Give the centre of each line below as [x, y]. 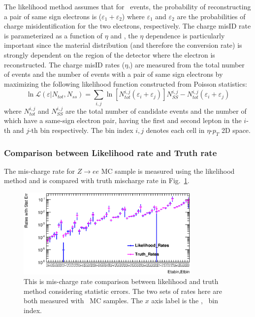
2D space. [236, 130]
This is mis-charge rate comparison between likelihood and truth [121, 281]
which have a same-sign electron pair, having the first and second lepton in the [123, 120]
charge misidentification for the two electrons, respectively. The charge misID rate [127, 26]
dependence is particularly [185, 35]
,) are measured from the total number [186, 64]
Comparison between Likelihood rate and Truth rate [111, 152]
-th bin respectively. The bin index [81, 130]
